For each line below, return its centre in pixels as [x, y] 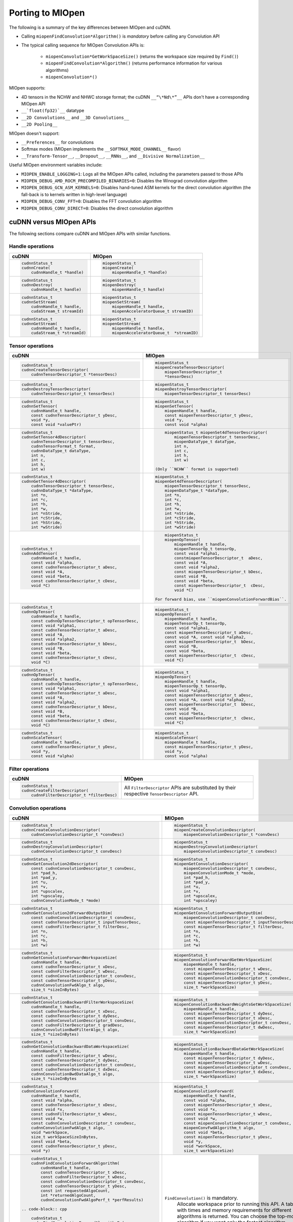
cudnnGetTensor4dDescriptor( [54, 481]
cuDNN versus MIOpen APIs [52, 222]
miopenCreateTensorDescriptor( [190, 367]
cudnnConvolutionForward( [50, 1091]
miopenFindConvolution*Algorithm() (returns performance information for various [134, 63]
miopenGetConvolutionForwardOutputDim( [219, 913]
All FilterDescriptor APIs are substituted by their [180, 787]
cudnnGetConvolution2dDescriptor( [60, 864]
